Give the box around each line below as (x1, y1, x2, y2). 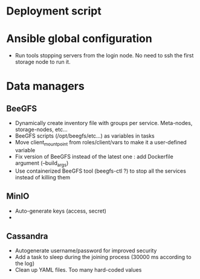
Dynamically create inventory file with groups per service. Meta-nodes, (15, 120, 193, 127)
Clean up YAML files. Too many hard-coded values (15, 266, 142, 274)
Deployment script (6, 4, 102, 18)
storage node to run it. (15, 59, 71, 66)
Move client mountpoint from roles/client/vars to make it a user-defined (15, 139, 187, 147)
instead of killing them (15, 173, 71, 181)
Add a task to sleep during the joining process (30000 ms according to (15, 254, 192, 261)
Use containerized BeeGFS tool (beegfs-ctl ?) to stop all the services (15, 167, 186, 175)
